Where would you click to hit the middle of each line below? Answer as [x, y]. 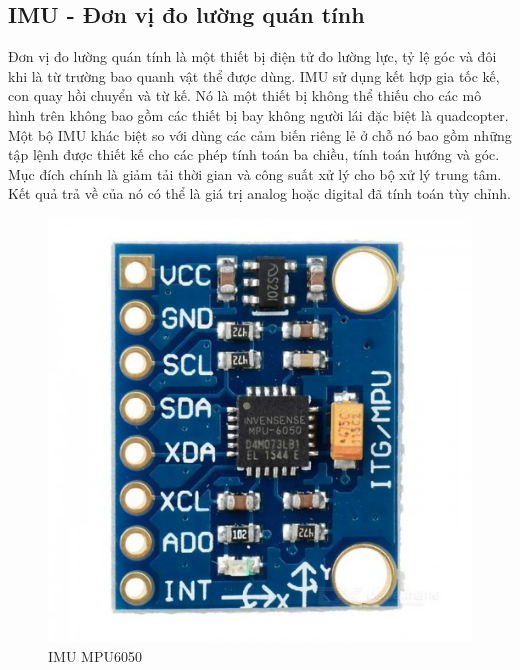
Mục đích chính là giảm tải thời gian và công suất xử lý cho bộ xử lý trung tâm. [255, 173]
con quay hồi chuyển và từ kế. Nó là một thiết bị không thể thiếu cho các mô [245, 95]
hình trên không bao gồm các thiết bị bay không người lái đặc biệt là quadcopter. [258, 114]
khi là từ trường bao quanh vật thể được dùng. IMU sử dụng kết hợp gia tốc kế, [254, 75]
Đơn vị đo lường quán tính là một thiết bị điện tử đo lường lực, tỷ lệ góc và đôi [252, 56]
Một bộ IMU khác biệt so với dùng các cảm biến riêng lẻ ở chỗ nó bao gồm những [260, 134]
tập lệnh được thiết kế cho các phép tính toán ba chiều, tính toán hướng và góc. [254, 154]
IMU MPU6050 [95, 655]
